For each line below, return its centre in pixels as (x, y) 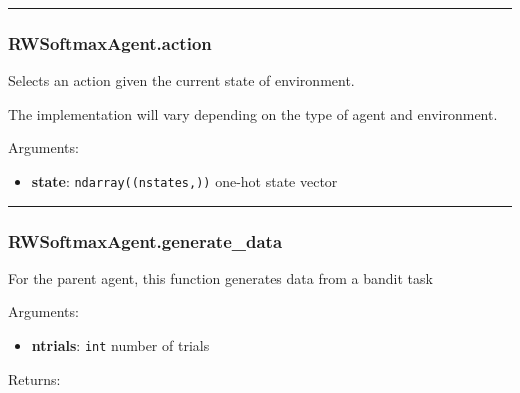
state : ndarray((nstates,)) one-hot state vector (184, 181)
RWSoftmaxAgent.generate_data (145, 240)
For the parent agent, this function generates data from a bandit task (220, 277)
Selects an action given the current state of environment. (181, 80)
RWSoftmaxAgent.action (110, 42)
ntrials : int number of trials (120, 345)
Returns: (34, 378)
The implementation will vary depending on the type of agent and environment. (253, 113)
